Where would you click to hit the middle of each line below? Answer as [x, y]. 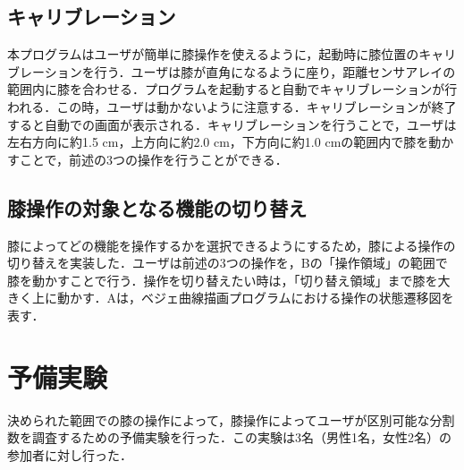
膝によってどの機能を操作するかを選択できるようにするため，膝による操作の [232, 245]
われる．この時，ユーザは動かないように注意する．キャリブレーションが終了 [232, 106]
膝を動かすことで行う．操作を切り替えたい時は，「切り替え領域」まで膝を [223, 280]
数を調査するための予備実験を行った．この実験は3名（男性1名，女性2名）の [229, 437]
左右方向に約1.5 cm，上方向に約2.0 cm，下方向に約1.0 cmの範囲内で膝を [218, 142]
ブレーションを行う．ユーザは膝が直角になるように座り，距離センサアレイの [232, 71]
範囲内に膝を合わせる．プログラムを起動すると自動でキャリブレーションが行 [232, 89]
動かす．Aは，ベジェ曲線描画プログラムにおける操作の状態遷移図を [255, 298]
